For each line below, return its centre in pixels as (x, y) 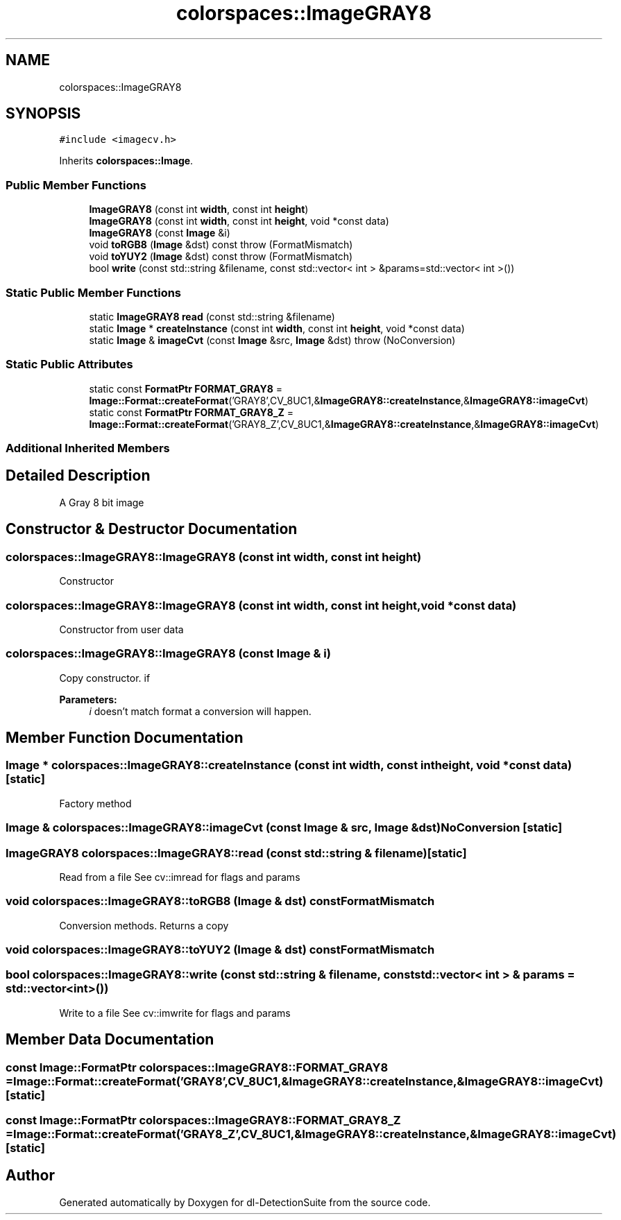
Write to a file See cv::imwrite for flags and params (175, 1013)
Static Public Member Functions (94, 292)
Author (30, 1176)
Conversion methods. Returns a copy (144, 925)
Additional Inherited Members (88, 448)
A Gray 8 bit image (102, 502)
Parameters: (88, 699)
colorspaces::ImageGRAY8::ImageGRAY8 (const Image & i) (168, 654)
